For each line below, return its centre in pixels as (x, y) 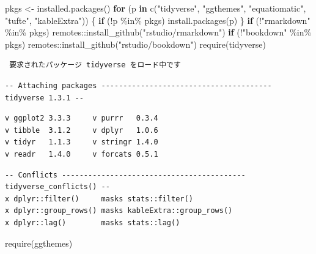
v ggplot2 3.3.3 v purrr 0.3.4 (82, 118)
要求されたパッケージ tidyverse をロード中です (95, 65)
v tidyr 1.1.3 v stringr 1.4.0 (82, 142)
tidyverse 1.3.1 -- (44, 98)
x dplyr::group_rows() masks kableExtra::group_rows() (119, 211)
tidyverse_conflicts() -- (57, 187)
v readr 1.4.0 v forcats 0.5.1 (82, 154)
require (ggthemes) (39, 243)
